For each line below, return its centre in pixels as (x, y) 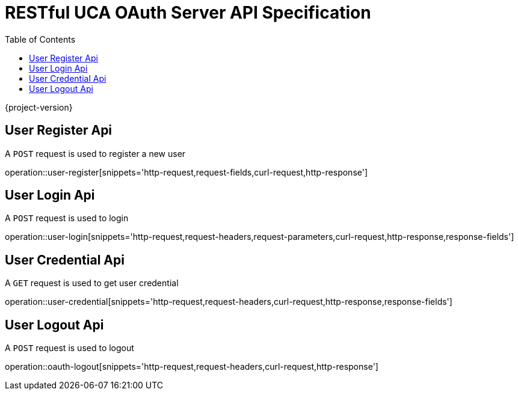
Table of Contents (40, 39)
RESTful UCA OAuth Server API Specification (188, 13)
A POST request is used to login (67, 218)
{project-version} (39, 107)
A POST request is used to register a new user (95, 153)
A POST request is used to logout (69, 348)
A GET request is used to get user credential (92, 283)
